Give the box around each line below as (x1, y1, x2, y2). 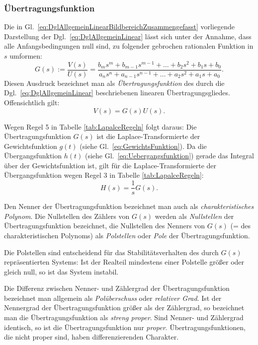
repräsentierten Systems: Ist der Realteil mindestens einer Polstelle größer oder (4, 257, 245, 267)
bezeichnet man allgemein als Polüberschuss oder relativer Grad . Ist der (4, 292, 222, 303)
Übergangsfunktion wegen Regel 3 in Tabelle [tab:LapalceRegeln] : (4, 170, 204, 180)
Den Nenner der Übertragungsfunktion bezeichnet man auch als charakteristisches (4, 201, 254, 211)
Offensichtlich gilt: (4, 97, 60, 107)
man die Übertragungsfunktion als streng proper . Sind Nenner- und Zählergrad (4, 312, 244, 323)
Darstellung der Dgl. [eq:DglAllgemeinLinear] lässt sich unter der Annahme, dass (4, 31, 252, 41)
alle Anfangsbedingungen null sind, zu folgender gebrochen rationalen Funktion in (4, 41, 254, 51)
